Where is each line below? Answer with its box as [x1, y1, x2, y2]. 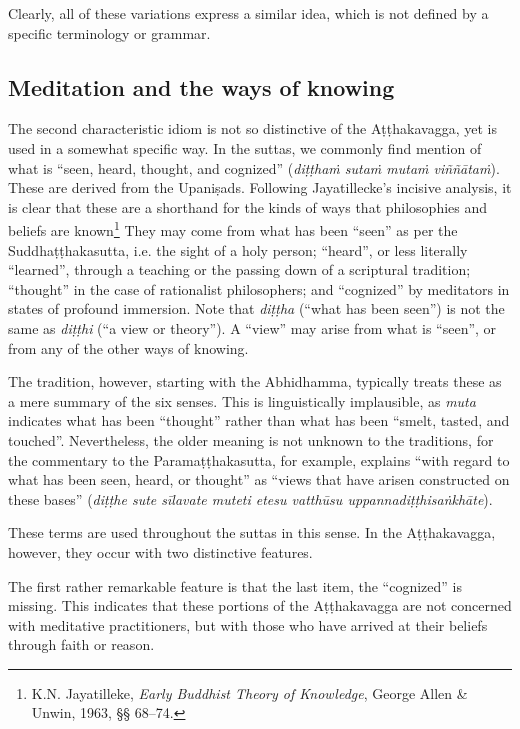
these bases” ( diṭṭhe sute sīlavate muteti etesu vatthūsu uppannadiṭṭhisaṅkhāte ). [8, 488, 493, 509]
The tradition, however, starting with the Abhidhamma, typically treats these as [8, 371, 502, 392]
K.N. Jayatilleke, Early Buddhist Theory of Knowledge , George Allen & [31, 682, 468, 703]
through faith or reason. [8, 634, 155, 655]
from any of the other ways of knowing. [8, 337, 249, 358]
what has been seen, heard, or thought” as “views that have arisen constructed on [8, 469, 510, 490]
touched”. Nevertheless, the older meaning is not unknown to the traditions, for [8, 429, 494, 450]
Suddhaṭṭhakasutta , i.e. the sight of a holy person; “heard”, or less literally [8, 239, 468, 260]
